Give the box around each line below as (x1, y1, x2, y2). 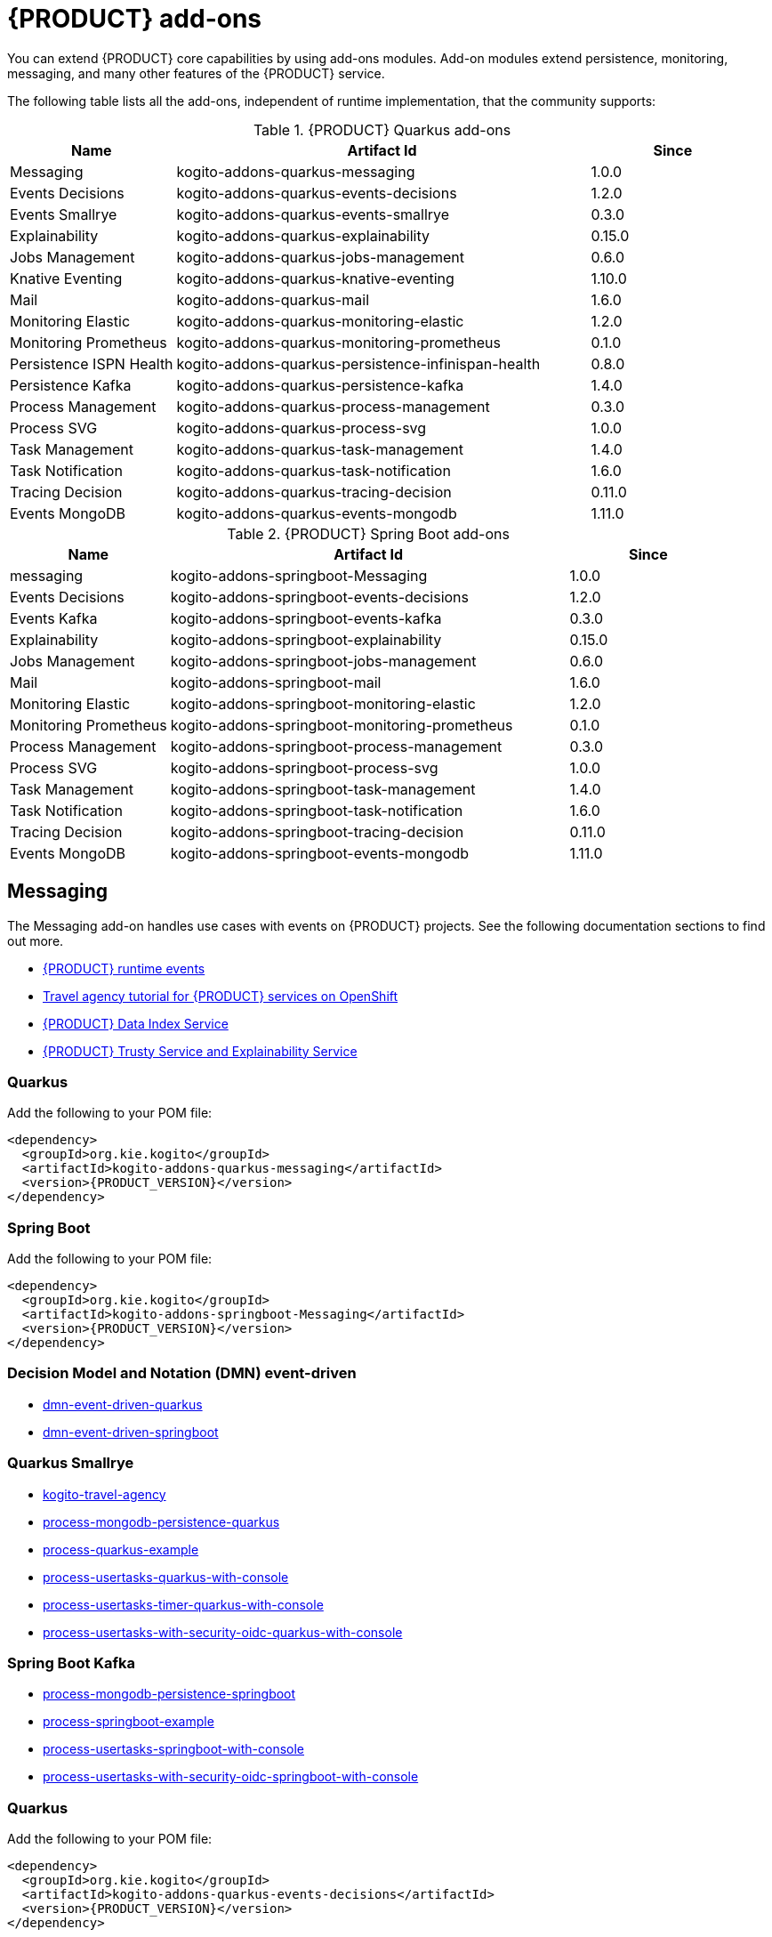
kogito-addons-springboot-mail (170, 673, 382, 691)
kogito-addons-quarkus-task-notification (176, 461, 451, 480)
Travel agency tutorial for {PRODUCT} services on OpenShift (43, 988, 398, 1004)
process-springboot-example (43, 1714, 214, 1730)
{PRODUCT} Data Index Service (43, 1015, 229, 1031)
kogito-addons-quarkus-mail (176, 290, 370, 309)
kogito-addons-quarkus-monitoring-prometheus (176, 333, 501, 351)
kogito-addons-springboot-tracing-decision (170, 822, 464, 841)
